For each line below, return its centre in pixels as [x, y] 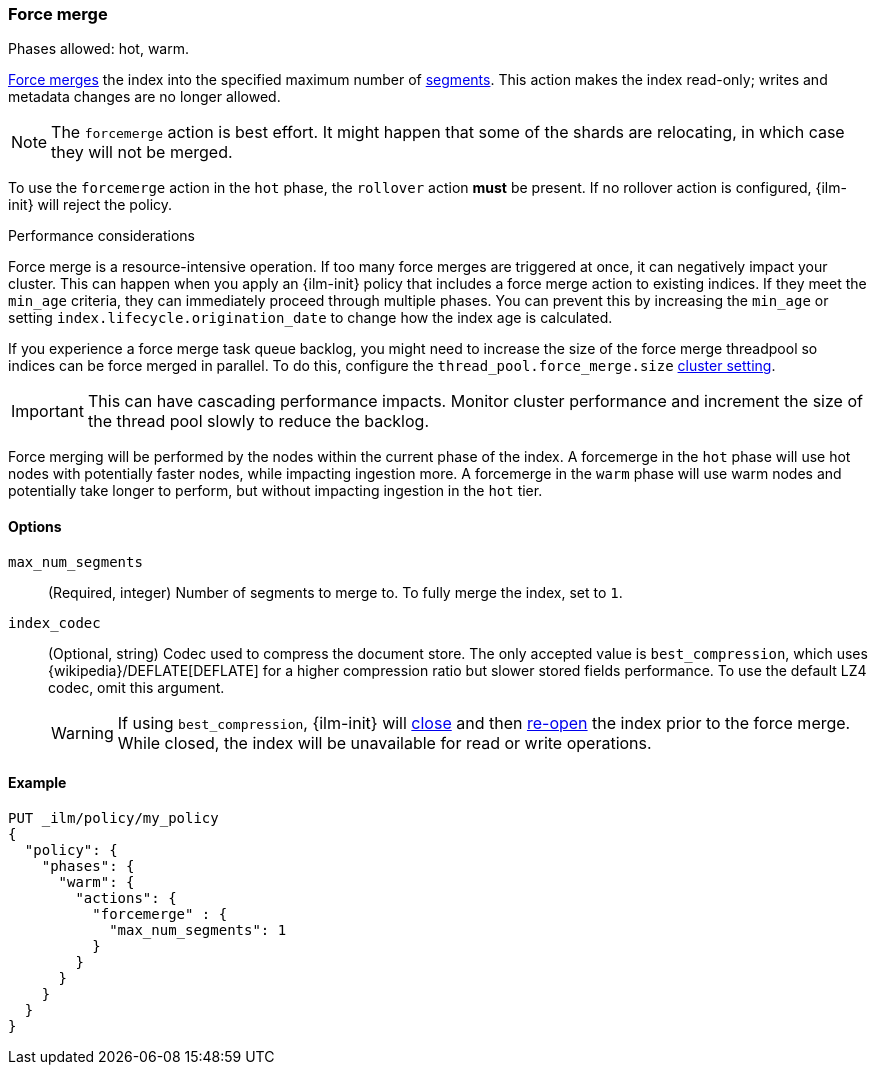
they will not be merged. [142, 152]
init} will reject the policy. [90, 205]
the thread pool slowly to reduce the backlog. [258, 421]
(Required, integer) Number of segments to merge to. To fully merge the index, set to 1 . [335, 592]
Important [47, 411]
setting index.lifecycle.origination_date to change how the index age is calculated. [310, 318]
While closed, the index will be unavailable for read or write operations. [384, 742]
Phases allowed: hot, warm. [98, 49]
